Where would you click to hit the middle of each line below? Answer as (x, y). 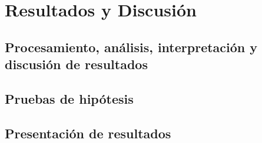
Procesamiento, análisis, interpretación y (131, 47)
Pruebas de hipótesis (69, 98)
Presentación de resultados (88, 133)
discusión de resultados (76, 64)
